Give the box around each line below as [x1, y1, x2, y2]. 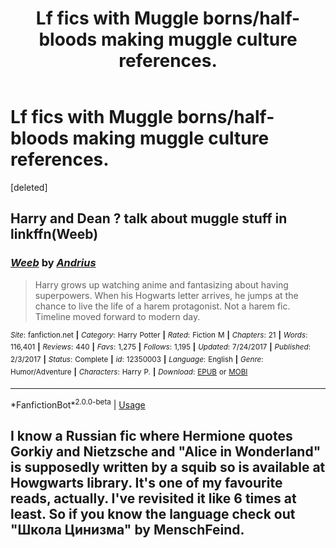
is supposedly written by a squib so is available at [10, 459, 326, 476]
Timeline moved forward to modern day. [34, 310, 201, 322]
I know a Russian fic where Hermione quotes [10, 428, 293, 445]
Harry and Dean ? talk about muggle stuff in [10, 210, 288, 227]
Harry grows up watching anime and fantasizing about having [34, 278, 289, 291]
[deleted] [10, 181, 48, 193]
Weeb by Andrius [10, 256, 97, 270]
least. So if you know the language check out [10, 506, 296, 523]
